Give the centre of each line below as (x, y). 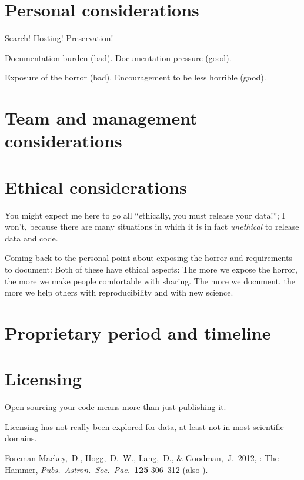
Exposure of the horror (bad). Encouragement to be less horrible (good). (136, 77)
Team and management (101, 118)
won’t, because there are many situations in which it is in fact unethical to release (152, 226)
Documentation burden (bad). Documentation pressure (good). (118, 57)
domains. (21, 438)
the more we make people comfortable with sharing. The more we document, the (150, 281)
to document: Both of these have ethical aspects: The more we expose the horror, (151, 269)
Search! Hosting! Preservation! (59, 38)
